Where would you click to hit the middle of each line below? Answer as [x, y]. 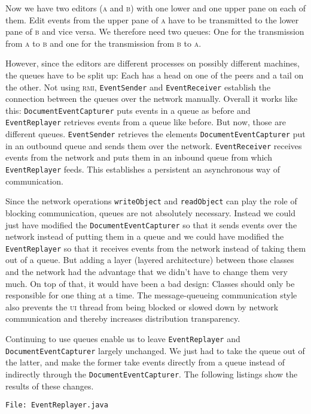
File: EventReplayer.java [57, 405]
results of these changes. [50, 386]
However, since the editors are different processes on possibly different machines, [153, 63]
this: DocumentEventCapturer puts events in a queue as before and [128, 110]
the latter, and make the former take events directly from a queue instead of [145, 362]
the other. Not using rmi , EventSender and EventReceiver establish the [138, 87]
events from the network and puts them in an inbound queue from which [139, 157]
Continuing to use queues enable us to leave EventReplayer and [123, 339]
